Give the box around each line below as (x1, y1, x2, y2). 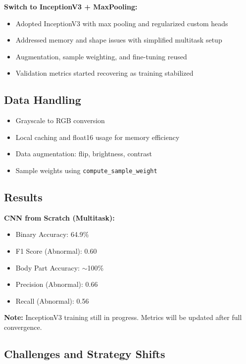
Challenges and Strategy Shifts (4, 346, 165, 361)
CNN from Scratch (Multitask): (4, 212, 115, 223)
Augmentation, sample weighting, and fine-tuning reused (15, 51, 187, 61)
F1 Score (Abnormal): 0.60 (15, 246, 97, 256)
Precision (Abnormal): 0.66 (15, 279, 98, 289)
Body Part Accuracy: (15, 262, 80, 273)
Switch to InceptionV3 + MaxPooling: (4, 1, 138, 11)
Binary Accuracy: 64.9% (15, 229, 89, 239)
